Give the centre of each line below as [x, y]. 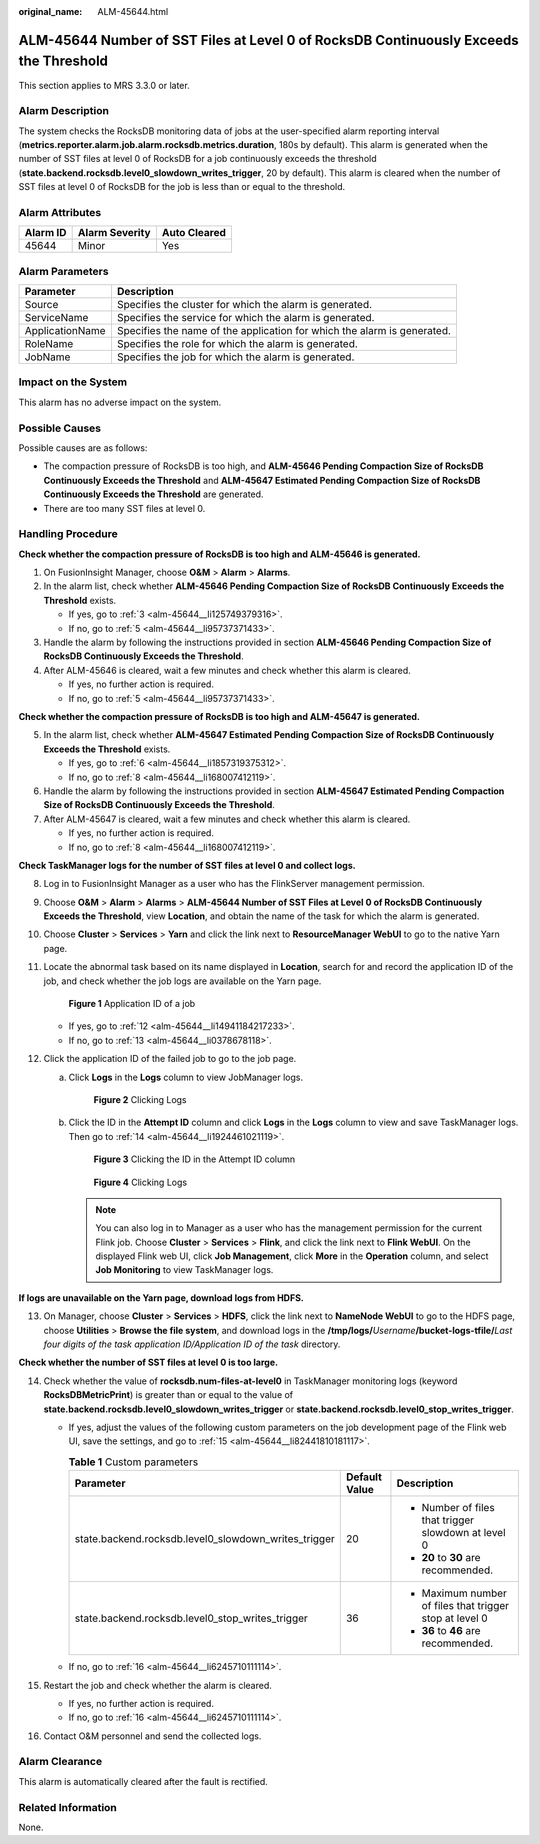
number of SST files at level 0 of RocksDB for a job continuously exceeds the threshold [197, 159]
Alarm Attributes [60, 212]
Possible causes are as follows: [83, 447]
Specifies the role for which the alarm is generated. [237, 344]
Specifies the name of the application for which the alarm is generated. [284, 331]
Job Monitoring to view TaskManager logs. [184, 1270]
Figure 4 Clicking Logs [140, 1182]
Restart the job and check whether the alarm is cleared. [157, 1685]
